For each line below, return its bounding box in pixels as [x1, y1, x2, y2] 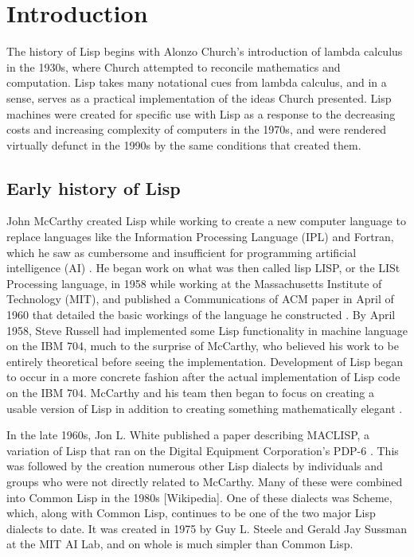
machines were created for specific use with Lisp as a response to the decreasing [6, 105, 396, 122]
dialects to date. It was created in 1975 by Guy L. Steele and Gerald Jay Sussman [6, 520, 407, 536]
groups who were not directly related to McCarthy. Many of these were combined [6, 473, 403, 489]
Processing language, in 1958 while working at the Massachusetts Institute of [6, 275, 382, 291]
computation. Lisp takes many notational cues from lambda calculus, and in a [6, 74, 387, 91]
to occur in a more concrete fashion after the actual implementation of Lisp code [6, 368, 400, 385]
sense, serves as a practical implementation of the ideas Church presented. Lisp [6, 89, 392, 106]
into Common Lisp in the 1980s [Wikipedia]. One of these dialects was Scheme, [6, 489, 393, 505]
